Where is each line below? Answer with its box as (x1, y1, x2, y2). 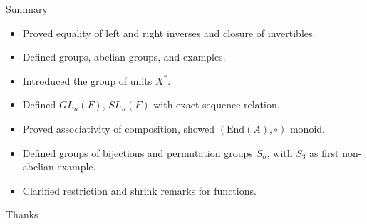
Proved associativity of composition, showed (22, 121, 215, 136)
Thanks (6, 207, 38, 222)
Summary (6, 1, 48, 16)
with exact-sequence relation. (153, 97, 280, 112)
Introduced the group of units (22, 73, 153, 88)
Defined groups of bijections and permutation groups (22, 145, 253, 160)
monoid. (289, 121, 325, 136)
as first (309, 145, 339, 160)
